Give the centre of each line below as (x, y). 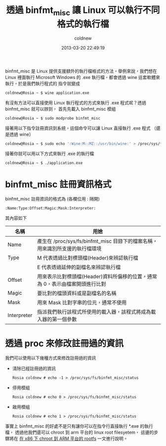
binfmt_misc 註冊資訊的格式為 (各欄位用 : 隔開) (53, 199)
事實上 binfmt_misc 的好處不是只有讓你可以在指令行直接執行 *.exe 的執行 (79, 426)
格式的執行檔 (83, 24)
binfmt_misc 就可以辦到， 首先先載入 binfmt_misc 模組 (61, 109)
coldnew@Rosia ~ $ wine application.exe (47, 93)
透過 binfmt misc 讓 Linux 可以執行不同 (83, 11)
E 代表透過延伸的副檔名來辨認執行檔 (79, 267)
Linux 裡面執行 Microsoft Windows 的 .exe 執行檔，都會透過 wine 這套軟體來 (83, 77)
